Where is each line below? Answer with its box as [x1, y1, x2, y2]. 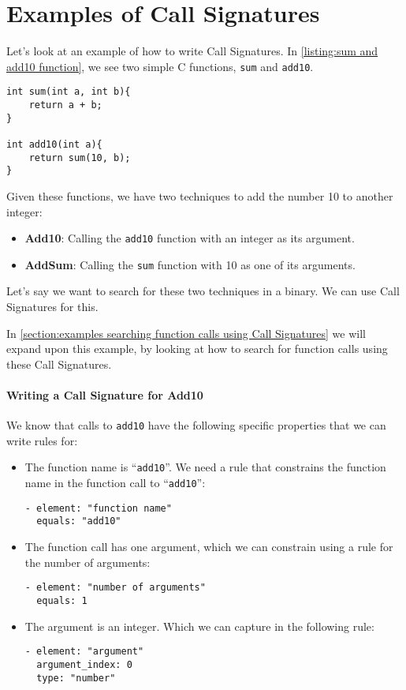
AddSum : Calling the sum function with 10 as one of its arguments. [24, 256, 356, 272]
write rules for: [6, 432, 78, 448]
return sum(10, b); [28, 152, 131, 163]
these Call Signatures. [6, 355, 112, 372]
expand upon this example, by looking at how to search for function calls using [6, 340, 388, 357]
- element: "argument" [24, 646, 144, 658]
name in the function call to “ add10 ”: [24, 474, 206, 491]
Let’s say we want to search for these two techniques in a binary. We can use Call [6, 283, 400, 299]
